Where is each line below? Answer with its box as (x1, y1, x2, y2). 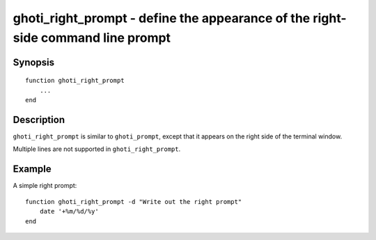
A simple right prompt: (13, 182, 77, 190)
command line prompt (40, 30, 171, 45)
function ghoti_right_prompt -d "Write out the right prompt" (25, 198, 242, 205)
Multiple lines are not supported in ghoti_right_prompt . (13, 145, 181, 153)
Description (13, 113, 65, 125)
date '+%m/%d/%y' (39, 207, 99, 216)
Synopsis (13, 56, 55, 68)
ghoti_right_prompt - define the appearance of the (13, 10, 311, 26)
